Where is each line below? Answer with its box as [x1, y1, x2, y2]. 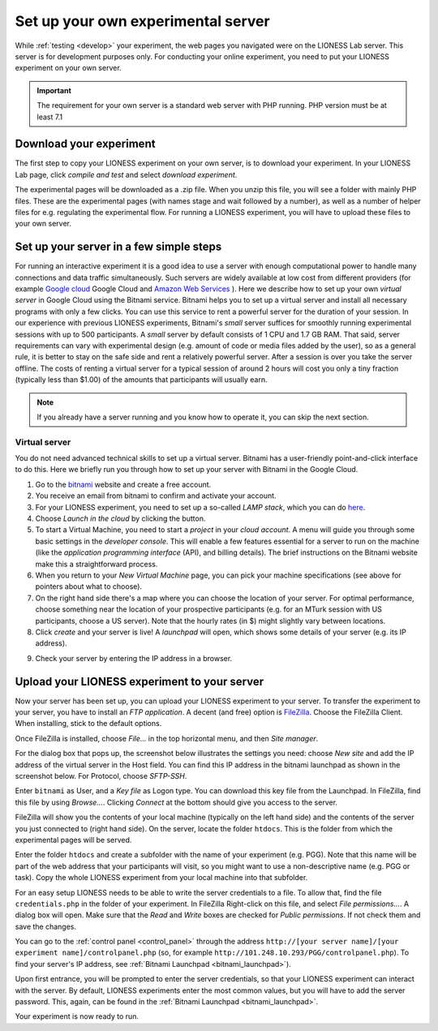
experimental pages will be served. [15, 835, 132, 844]
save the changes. [15, 921, 77, 931]
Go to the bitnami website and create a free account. [35, 479, 212, 489]
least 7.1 [36, 112, 63, 122]
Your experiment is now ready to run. [15, 1012, 140, 1021]
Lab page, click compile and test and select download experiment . [15, 170, 238, 179]
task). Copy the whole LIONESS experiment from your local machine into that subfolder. [15, 873, 308, 883]
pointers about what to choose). [35, 582, 142, 591]
